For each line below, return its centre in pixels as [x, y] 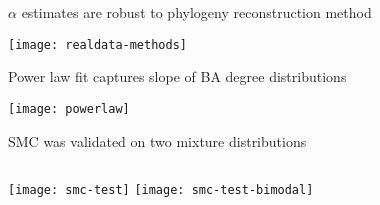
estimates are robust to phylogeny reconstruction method [196, 12]
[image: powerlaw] [69, 108]
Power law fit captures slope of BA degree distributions [177, 76]
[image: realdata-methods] [97, 44]
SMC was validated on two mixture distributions [157, 140]
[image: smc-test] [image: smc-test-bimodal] [161, 190]
